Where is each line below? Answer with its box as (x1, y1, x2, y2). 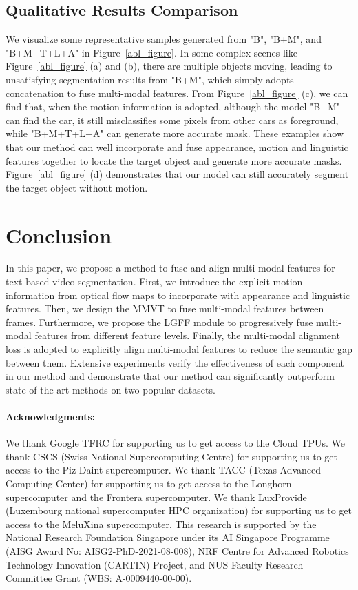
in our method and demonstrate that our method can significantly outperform (6, 369, 335, 383)
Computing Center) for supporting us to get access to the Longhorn (6, 476, 292, 490)
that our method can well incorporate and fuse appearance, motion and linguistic (6, 139, 348, 154)
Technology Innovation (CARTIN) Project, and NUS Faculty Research (6, 557, 304, 571)
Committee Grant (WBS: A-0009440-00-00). (6, 571, 192, 585)
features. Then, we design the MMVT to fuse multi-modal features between (6, 301, 324, 316)
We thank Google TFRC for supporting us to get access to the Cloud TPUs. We (6, 436, 346, 450)
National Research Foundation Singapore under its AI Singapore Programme (6, 530, 330, 545)
